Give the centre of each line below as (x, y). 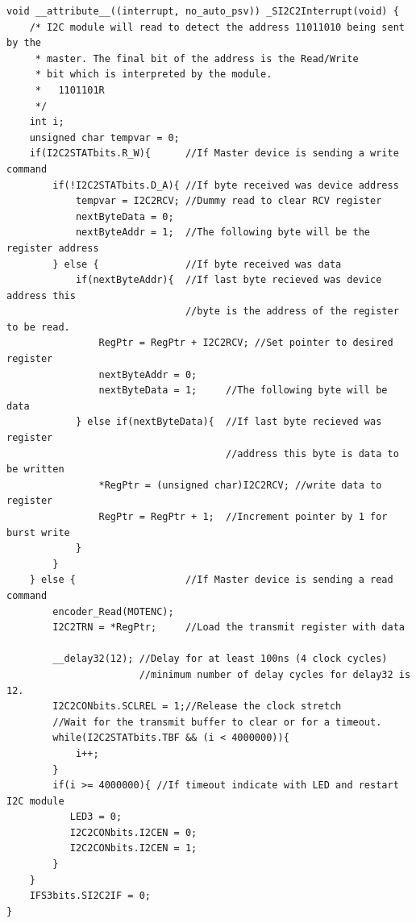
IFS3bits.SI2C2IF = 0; (90, 896)
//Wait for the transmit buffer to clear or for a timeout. (217, 722)
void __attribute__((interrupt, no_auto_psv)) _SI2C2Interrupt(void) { (203, 11)
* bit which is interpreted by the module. (154, 75)
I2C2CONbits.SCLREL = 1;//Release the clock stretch (197, 707)
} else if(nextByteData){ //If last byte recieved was (229, 422)
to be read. (38, 327)
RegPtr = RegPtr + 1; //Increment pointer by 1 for (243, 517)
